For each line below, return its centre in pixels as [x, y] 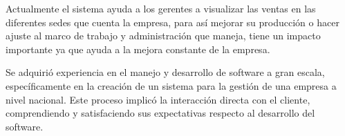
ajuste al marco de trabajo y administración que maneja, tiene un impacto [163, 36]
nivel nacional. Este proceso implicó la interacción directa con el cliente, [158, 99]
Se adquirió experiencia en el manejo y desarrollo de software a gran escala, [165, 72]
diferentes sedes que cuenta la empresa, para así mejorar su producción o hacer [172, 22]
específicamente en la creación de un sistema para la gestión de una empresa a [171, 85]
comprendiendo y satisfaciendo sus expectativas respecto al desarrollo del [160, 113]
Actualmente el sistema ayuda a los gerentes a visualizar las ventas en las [161, 8]
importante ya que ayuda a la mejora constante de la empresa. [138, 49]
